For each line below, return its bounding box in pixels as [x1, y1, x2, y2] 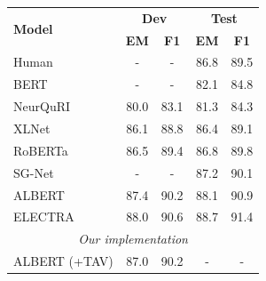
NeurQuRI [13, 97, 71, 116]
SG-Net [13, 163, 54, 181]
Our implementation [78, 229, 188, 248]
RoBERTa [13, 140, 68, 159]
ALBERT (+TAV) [13, 252, 113, 270]
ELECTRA [13, 207, 74, 226]
